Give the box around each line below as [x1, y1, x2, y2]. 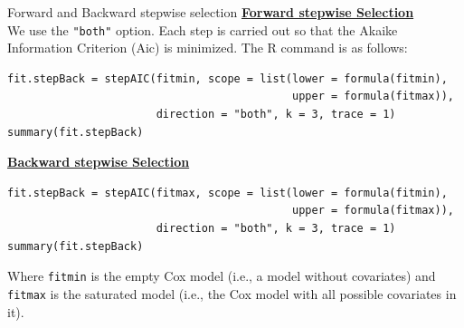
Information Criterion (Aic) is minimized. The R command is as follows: [7, 38, 408, 57]
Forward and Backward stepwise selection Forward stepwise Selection [7, 3, 414, 21]
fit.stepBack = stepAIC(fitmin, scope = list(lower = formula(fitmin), [7, 72, 448, 85]
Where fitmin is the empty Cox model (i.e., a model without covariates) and [7, 266, 436, 285]
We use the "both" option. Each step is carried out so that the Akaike [7, 20, 398, 39]
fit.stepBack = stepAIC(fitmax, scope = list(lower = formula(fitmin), [7, 186, 448, 199]
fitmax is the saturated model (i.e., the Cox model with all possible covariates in [7, 284, 457, 303]
